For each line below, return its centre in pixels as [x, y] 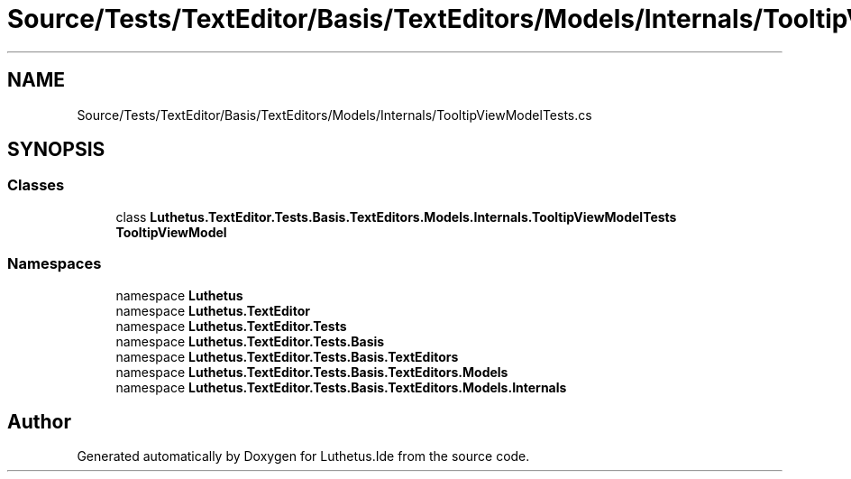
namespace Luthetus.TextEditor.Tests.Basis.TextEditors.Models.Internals [341, 387]
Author [39, 421]
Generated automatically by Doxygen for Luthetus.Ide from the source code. [303, 456]
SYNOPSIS [56, 150]
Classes [36, 185]
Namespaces [55, 264]
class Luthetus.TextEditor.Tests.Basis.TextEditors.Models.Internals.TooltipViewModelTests [396, 216]
